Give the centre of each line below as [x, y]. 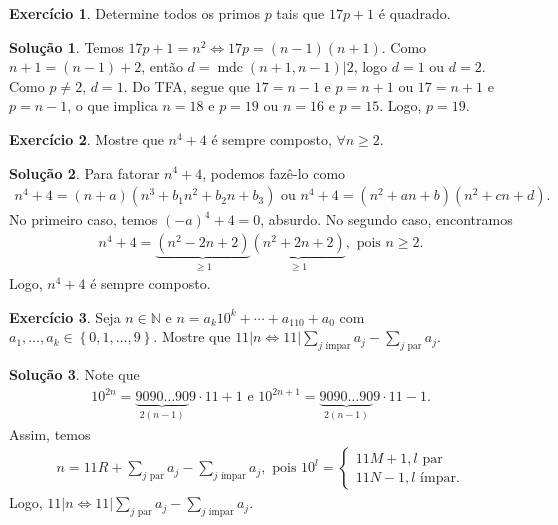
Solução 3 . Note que [74, 374]
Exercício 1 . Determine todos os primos [134, 13]
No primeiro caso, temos [83, 219]
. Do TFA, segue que [187, 85]
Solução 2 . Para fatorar [84, 172]
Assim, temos [50, 433]
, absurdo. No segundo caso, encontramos [386, 219]
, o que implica [112, 105]
